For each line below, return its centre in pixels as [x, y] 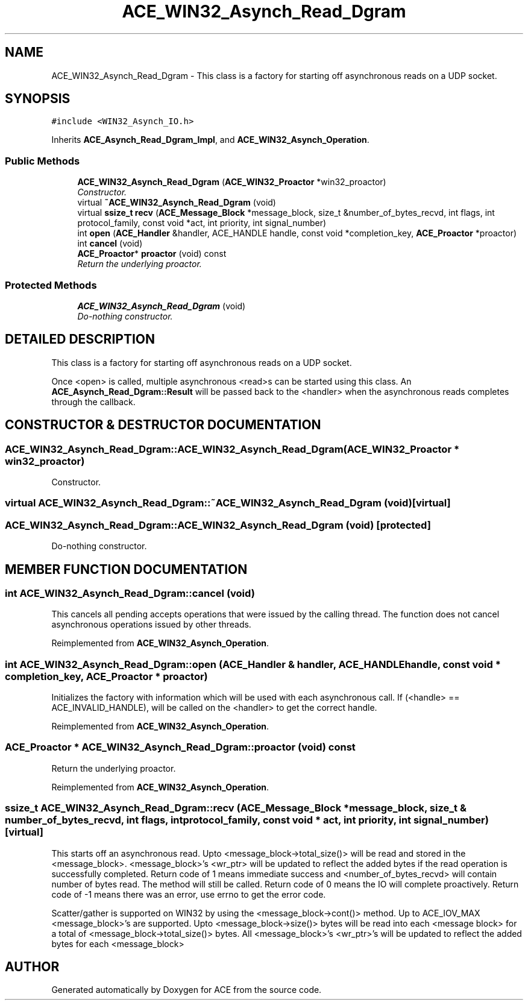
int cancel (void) [110, 244]
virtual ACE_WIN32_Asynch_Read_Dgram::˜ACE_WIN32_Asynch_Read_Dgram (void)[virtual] [228, 503]
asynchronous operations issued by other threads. [151, 625]
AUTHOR [32, 967]
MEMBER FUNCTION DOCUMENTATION [126, 569]
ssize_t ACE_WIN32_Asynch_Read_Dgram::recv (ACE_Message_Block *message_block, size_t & [236, 808]
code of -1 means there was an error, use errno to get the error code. [189, 894]
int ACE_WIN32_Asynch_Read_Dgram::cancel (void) [130, 593]
